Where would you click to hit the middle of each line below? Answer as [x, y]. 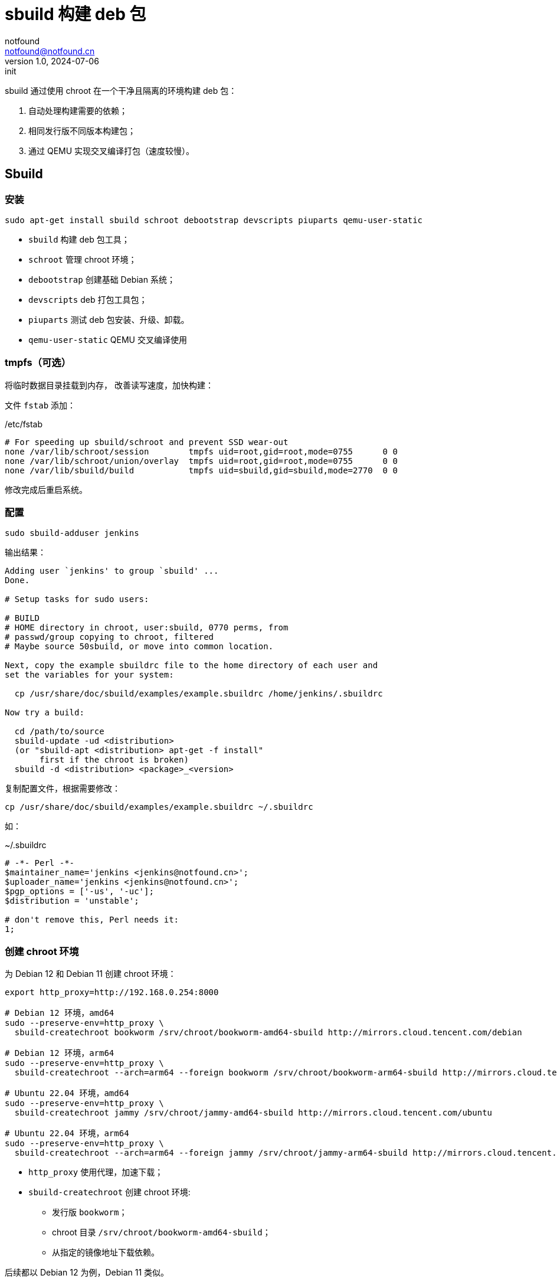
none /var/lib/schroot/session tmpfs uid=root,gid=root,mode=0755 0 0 [201, 451]
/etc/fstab [24, 424]
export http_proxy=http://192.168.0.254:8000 [112, 992]
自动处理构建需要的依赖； [78, 110]
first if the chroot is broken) [114, 760]
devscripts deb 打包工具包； [88, 299]
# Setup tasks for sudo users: [77, 599]
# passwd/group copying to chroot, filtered [109, 637]
